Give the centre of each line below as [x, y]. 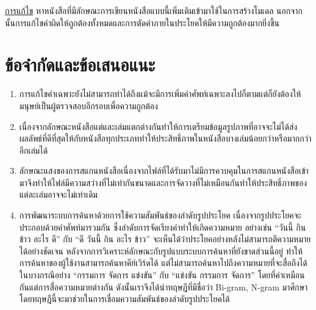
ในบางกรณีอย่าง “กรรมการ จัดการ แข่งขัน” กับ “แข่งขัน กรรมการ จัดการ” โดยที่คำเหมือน [162, 275]
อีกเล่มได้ [34, 150]
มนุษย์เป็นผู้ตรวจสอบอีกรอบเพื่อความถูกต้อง [88, 105]
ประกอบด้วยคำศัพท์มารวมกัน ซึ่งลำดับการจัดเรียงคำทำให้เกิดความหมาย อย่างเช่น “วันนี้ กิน [163, 227]
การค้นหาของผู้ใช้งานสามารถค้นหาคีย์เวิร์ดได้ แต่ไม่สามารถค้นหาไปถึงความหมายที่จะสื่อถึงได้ [163, 263]
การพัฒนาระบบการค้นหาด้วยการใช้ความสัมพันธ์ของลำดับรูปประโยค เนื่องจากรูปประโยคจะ [160, 215]
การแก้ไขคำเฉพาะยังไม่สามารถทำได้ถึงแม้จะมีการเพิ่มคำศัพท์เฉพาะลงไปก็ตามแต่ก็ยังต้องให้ [160, 94]
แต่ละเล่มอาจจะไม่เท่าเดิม [58, 194]
